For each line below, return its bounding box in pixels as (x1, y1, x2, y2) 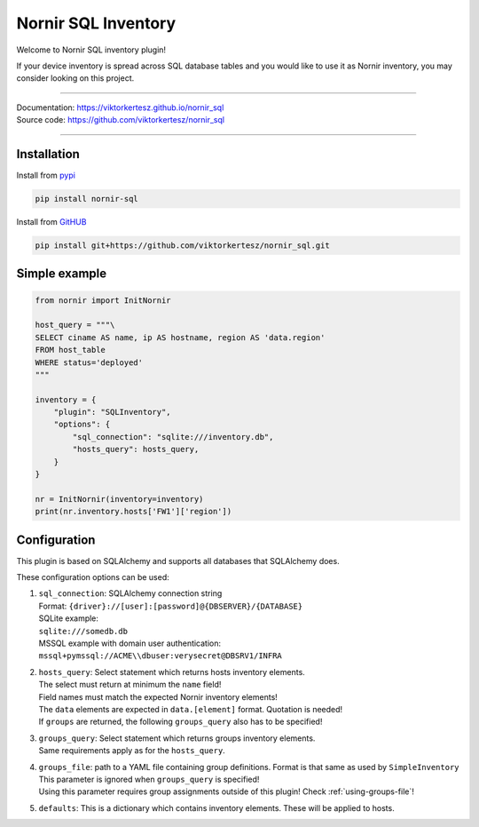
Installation (16, 147, 80, 162)
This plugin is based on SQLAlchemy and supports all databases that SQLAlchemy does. (16, 555, 341, 566)
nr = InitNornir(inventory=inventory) (35, 494, 204, 504)
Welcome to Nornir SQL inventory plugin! (16, 44, 167, 55)
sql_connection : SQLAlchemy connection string (38, 588, 223, 599)
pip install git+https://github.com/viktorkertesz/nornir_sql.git (35, 240, 330, 250)
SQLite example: (38, 613, 99, 624)
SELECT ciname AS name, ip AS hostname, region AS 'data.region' (35, 332, 326, 342)
